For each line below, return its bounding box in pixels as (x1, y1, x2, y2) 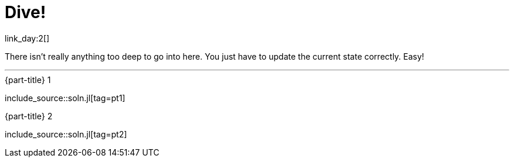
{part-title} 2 (5, 111, 53, 121)
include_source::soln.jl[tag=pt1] (5, 92, 126, 103)
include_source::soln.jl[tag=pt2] (5, 129, 127, 139)
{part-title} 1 (5, 74, 51, 85)
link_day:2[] (5, 33, 50, 43)
